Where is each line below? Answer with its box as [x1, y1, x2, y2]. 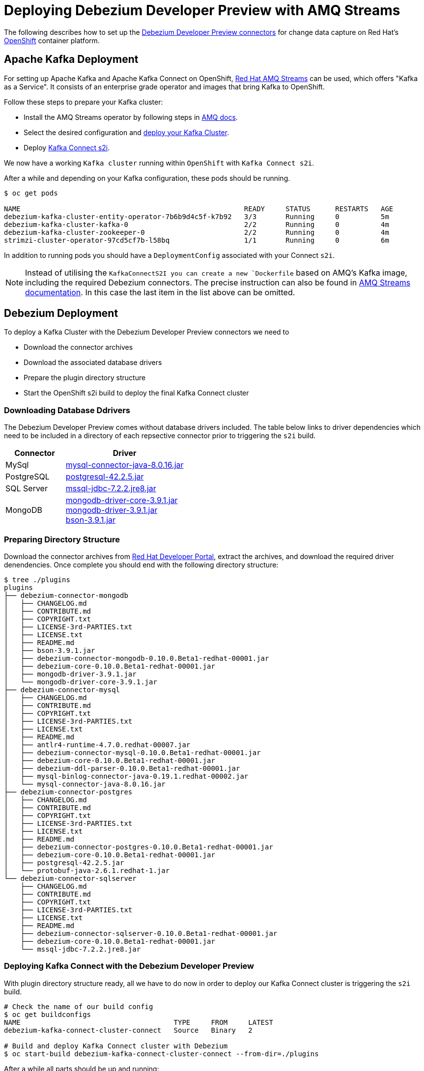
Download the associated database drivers [24, 358, 162, 367]
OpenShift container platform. [4, 36, 100, 45]
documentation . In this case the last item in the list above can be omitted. [25, 287, 295, 297]
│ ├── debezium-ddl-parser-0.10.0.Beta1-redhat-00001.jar [4, 764, 240, 772]
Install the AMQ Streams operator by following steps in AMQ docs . [24, 113, 238, 121]
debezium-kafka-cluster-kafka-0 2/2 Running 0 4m [4, 220, 389, 228]
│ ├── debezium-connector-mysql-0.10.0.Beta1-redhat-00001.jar [4, 748, 261, 757]
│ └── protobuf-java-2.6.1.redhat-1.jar [4, 866, 170, 874]
